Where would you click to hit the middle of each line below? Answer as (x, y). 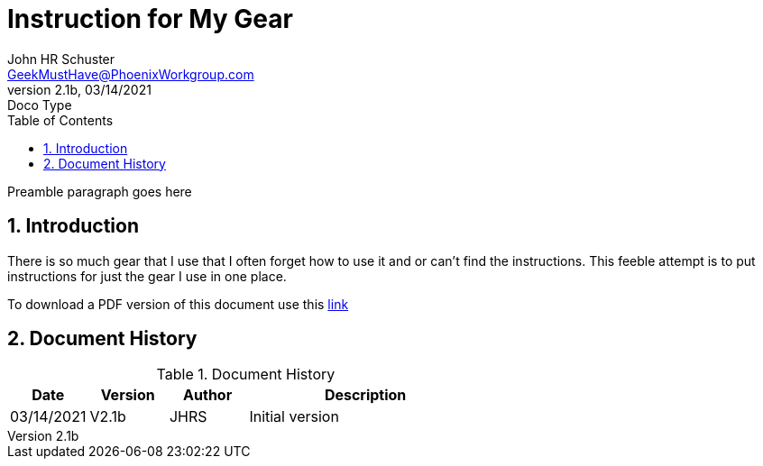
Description (365, 395)
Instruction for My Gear (150, 19)
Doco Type (40, 105)
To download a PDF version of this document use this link (178, 304)
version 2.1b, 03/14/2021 (79, 89)
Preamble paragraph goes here (100, 191)
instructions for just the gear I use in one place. (147, 276)
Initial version (294, 417)
